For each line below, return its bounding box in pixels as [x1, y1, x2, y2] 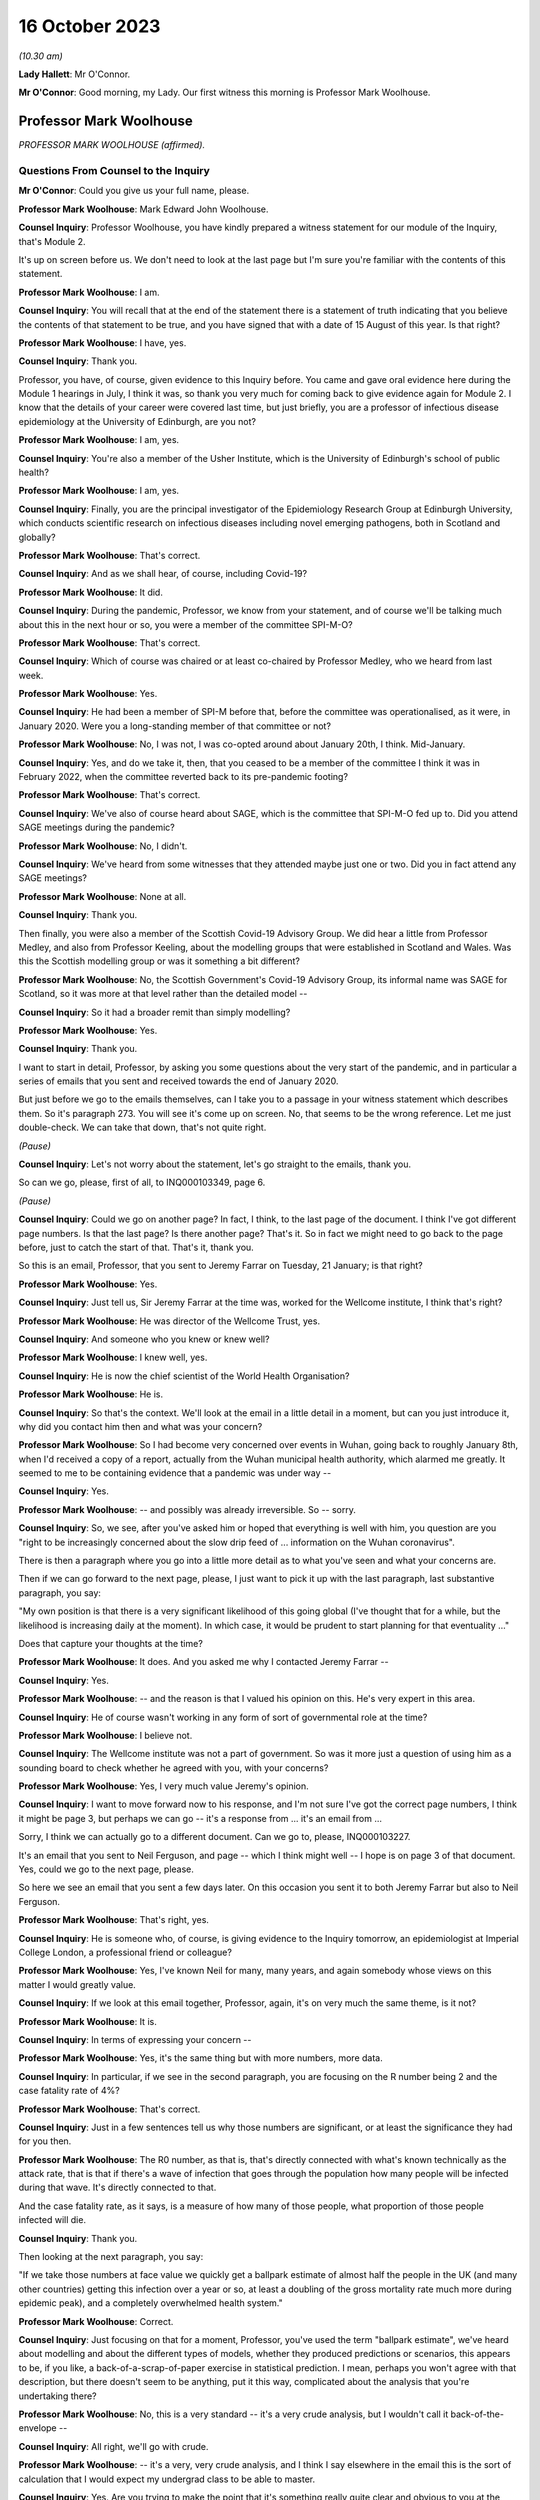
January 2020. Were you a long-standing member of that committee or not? [18, 720, 332, 732]
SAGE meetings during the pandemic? [18, 821, 175, 834]
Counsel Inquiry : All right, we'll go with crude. [18, 2440, 209, 2452]
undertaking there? [18, 2390, 97, 2402]
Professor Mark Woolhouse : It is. [18, 2015, 157, 2027]
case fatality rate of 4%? [18, 2085, 120, 2097]
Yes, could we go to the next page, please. [18, 1863, 195, 1875]
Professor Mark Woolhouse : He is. [18, 1388, 164, 1400]
